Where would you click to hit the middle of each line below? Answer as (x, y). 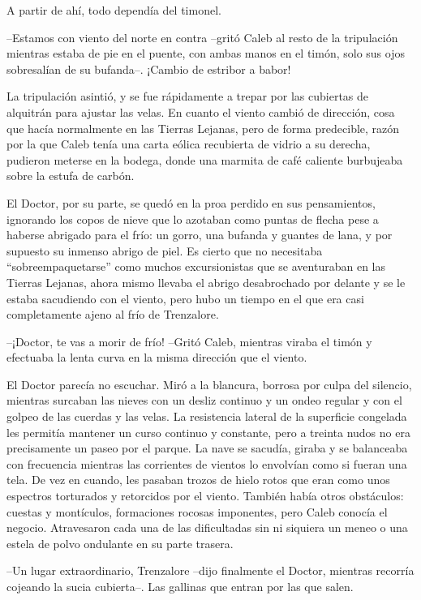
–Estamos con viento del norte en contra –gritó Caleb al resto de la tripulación (202, 37)
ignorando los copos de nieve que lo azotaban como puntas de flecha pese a (193, 219)
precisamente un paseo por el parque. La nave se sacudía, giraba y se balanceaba (207, 448)
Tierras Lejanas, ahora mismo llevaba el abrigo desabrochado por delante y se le (206, 282)
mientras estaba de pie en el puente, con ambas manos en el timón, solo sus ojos (206, 53)
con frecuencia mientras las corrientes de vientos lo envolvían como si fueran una (207, 463)
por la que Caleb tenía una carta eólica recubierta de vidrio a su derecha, (189, 144)
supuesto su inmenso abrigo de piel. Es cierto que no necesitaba (165, 250)
